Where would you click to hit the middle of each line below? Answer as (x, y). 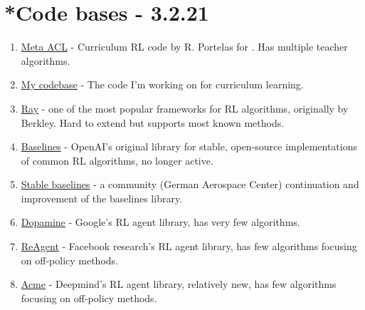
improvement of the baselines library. (102, 198)
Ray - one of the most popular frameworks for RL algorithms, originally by (185, 108)
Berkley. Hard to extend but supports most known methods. (153, 122)
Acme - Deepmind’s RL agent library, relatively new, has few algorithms (179, 284)
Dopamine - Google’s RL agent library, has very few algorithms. (160, 222)
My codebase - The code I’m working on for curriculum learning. (162, 84)
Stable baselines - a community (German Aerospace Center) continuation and (190, 184)
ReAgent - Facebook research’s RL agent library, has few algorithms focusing (189, 246)
